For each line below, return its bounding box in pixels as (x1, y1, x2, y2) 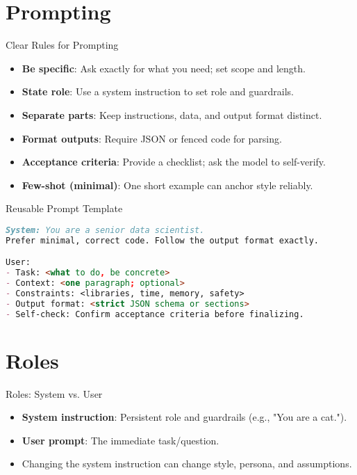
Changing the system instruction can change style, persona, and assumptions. (22, 456, 352, 471)
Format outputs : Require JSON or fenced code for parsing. (22, 131, 282, 145)
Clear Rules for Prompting (6, 38, 119, 52)
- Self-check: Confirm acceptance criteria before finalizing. (6, 309, 304, 319)
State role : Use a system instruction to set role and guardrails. (22, 84, 294, 99)
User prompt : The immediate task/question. (22, 433, 219, 447)
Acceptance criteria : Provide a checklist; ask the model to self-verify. (22, 154, 326, 169)
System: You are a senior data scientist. (6, 225, 205, 235)
